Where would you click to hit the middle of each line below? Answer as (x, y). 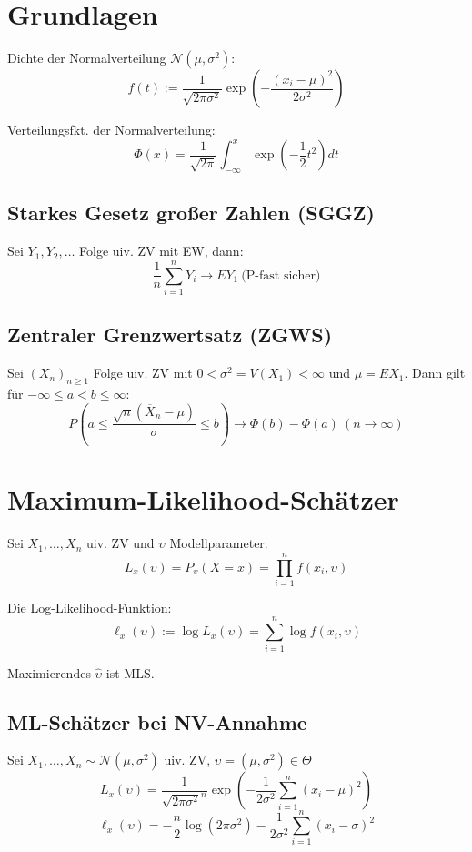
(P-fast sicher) (281, 275)
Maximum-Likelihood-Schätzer (203, 499)
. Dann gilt (435, 373)
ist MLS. (130, 672)
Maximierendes (49, 672)
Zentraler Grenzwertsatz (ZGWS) (170, 335)
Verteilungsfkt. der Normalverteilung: (111, 130)
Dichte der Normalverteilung (87, 58)
